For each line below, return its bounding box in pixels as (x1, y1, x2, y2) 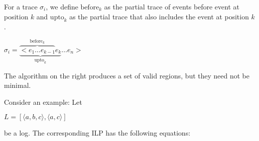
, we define (46, 1, 78, 11)
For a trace (4, 1, 38, 11)
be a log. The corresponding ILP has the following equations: (4, 128, 191, 138)
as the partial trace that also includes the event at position (69, 11, 249, 21)
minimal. (4, 80, 31, 90)
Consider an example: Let (4, 96, 83, 107)
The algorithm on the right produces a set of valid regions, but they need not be (4, 70, 250, 80)
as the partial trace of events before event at (104, 1, 240, 11)
